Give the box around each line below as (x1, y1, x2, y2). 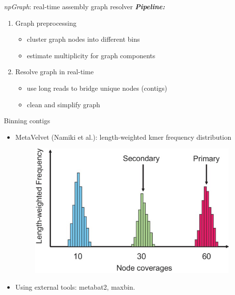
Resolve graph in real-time (15, 66, 94, 77)
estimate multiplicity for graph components (27, 50, 156, 60)
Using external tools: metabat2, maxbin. (15, 281, 135, 292)
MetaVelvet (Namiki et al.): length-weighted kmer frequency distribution (15, 131, 232, 142)
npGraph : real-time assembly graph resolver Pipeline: (4, 1, 165, 11)
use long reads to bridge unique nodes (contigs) (27, 82, 167, 93)
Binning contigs (4, 115, 50, 126)
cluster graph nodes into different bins (27, 34, 140, 44)
